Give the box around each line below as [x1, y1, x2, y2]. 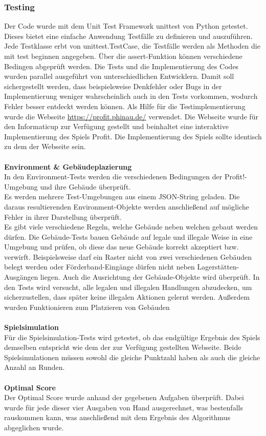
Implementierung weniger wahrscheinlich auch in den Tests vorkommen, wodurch [4, 91, 258, 101]
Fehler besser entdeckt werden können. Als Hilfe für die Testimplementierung [4, 100, 246, 111]
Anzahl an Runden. [4, 362, 65, 372]
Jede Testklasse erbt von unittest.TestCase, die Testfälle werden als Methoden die [4, 40, 260, 51]
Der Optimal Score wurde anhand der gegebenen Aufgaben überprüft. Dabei [4, 392, 244, 403]
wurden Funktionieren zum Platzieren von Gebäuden [4, 301, 170, 312]
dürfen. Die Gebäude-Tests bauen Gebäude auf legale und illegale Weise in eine [4, 231, 253, 242]
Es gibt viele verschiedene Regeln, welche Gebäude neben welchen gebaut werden [4, 221, 258, 232]
